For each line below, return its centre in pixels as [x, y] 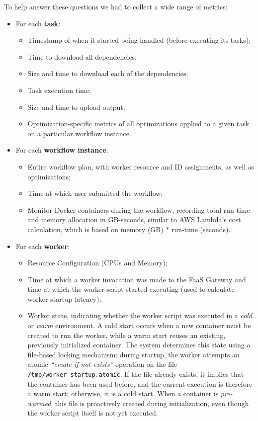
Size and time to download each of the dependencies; [108, 73]
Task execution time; [59, 90]
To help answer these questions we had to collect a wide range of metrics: [116, 6]
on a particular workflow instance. [79, 133]
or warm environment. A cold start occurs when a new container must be [139, 325]
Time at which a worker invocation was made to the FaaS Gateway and [137, 279]
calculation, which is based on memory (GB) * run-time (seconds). [129, 229]
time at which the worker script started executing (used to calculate [131, 289]
